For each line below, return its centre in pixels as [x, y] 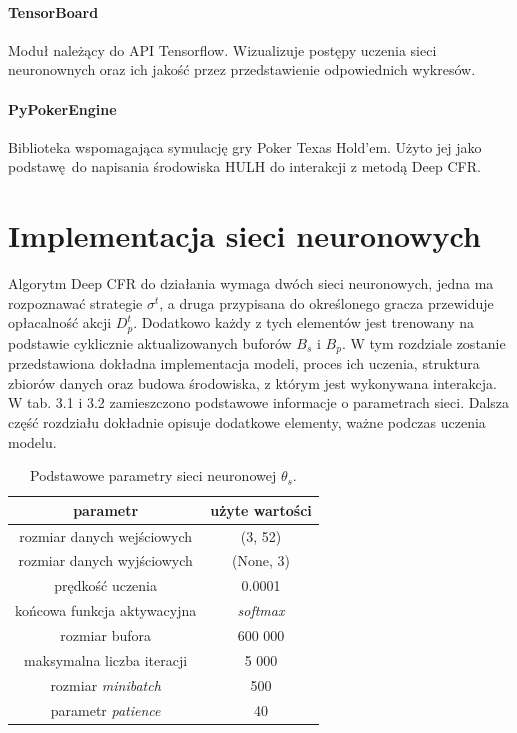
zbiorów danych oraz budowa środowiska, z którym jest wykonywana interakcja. [252, 382]
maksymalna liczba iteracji [106, 659]
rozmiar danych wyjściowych [105, 560]
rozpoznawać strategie [75, 302]
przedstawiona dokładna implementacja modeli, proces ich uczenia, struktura [244, 363]
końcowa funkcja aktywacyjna [106, 610]
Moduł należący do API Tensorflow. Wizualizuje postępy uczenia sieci [222, 49]
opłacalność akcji [60, 322]
